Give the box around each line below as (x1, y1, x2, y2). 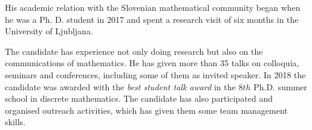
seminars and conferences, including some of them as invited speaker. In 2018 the (5, 68, 306, 81)
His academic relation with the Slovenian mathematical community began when (5, 1, 301, 13)
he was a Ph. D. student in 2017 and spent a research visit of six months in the (5, 13, 299, 25)
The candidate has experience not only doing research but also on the (5, 45, 263, 57)
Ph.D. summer (253, 80, 307, 93)
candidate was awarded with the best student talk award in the (5, 80, 236, 93)
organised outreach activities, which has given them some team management (5, 104, 288, 116)
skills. (5, 116, 25, 128)
